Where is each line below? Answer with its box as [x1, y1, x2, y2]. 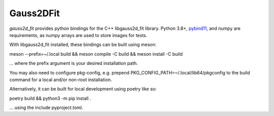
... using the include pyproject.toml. [9, 104, 83, 111]
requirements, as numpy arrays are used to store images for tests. [9, 32, 148, 38]
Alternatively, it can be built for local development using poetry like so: [9, 86, 157, 92]
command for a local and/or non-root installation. [9, 76, 112, 83]
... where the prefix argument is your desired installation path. [9, 60, 138, 66]
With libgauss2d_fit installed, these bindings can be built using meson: [9, 42, 157, 48]
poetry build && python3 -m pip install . [9, 95, 91, 101]
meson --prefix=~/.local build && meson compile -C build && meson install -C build [9, 51, 183, 57]
